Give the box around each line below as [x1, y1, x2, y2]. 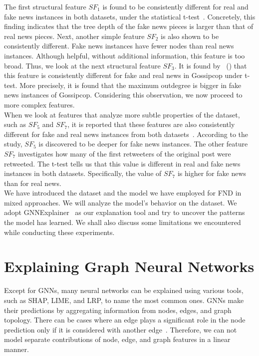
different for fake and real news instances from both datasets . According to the [4, 128, 249, 139]
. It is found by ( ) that [174, 60, 247, 70]
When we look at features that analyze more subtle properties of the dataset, [4, 109, 240, 119]
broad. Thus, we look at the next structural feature [4, 60, 161, 70]
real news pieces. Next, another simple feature [4, 30, 145, 41]
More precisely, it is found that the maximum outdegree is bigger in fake [19, 79, 242, 90]
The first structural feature [4, 1, 86, 11]
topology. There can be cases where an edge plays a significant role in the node [4, 314, 246, 325]
